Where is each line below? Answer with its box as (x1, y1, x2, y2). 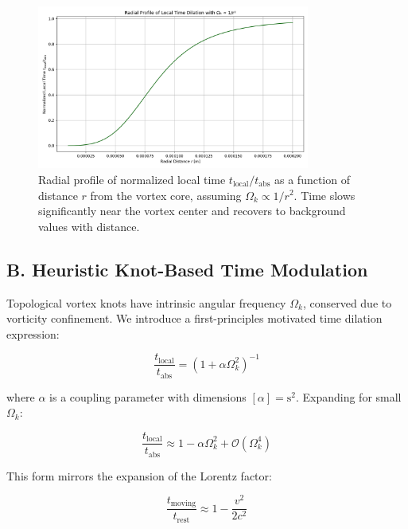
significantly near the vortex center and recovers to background (38, 202, 346, 219)
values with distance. (38, 217, 140, 234)
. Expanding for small (295, 388, 402, 405)
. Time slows (293, 186, 356, 203)
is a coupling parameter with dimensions (49, 388, 247, 405)
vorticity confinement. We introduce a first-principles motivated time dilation (6, 310, 383, 327)
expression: (6, 325, 60, 342)
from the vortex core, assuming (90, 186, 242, 203)
